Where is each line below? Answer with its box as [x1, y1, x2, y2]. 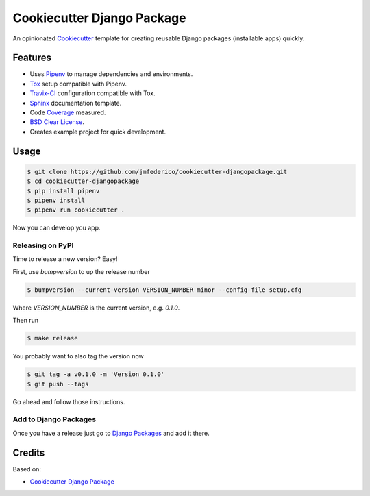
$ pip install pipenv [27, 187, 100, 195]
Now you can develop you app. [12, 223, 101, 232]
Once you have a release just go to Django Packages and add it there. [12, 429, 210, 437]
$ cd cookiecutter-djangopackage [27, 177, 140, 185]
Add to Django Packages [12, 414, 96, 424]
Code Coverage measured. [29, 108, 106, 116]
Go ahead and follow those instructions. [12, 397, 125, 406]
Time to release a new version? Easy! [12, 255, 118, 263]
